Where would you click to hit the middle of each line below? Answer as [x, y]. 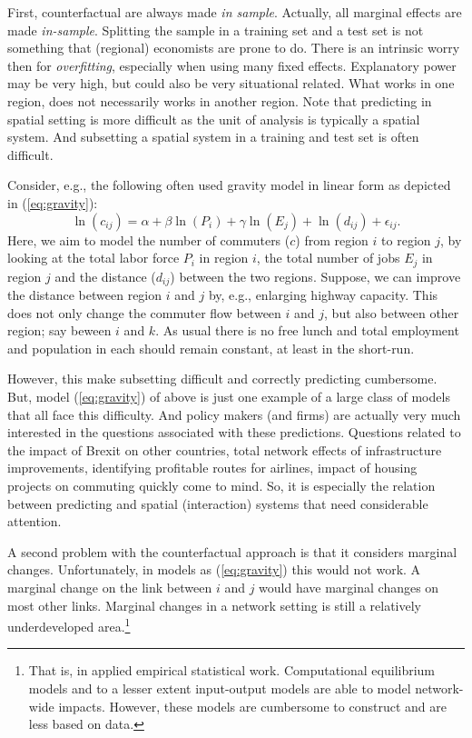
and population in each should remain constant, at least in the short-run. [211, 348]
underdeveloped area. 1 [69, 625]
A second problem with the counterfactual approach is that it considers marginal [232, 551]
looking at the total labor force [93, 258]
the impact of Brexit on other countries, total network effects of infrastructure [225, 449]
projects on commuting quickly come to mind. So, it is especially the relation [221, 485]
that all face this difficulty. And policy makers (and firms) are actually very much [234, 414]
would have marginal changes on [349, 587]
